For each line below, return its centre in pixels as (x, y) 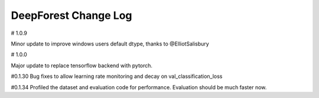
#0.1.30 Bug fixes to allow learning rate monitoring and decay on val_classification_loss (117, 76)
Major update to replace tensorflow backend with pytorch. (82, 66)
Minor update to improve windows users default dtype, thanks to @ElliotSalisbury (110, 44)
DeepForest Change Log (71, 15)
